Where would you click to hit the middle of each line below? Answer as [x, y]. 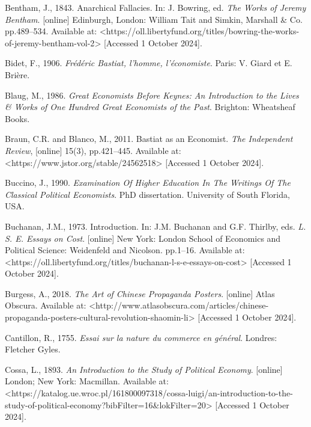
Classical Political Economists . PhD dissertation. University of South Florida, [147, 194]
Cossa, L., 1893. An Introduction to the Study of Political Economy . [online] [144, 369]
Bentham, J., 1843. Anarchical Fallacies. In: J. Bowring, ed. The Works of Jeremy [155, 7]
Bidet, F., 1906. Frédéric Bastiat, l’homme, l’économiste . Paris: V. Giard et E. [149, 63]
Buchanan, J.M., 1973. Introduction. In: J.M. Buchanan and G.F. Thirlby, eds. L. [155, 226]
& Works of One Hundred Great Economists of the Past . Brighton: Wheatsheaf [150, 107]
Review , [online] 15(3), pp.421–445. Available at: [93, 150]
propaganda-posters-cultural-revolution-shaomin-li [97, 317]
